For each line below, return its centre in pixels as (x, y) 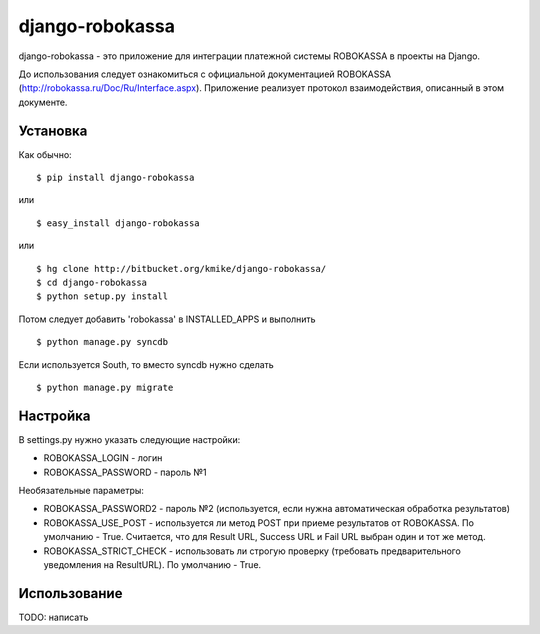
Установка (53, 130)
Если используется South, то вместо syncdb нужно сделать (146, 364)
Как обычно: (45, 154)
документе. (43, 102)
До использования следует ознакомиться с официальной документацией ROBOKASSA (205, 74)
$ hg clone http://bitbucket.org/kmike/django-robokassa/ (181, 268)
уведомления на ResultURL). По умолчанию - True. (152, 564)
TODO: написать (53, 617)
